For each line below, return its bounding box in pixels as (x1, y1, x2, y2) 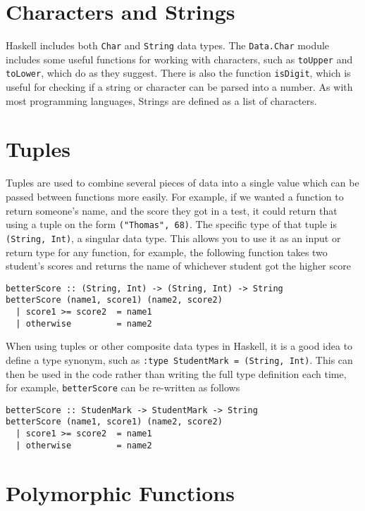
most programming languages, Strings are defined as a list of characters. (6, 93, 317, 108)
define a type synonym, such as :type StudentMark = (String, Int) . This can (6, 352, 353, 367)
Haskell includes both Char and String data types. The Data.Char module (6, 38, 330, 53)
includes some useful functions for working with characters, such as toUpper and (6, 51, 353, 66)
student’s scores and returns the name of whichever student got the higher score (6, 258, 351, 273)
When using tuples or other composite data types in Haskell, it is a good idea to (6, 339, 353, 353)
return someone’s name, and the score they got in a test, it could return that (6, 203, 338, 217)
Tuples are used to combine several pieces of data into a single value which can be (6, 175, 359, 190)
